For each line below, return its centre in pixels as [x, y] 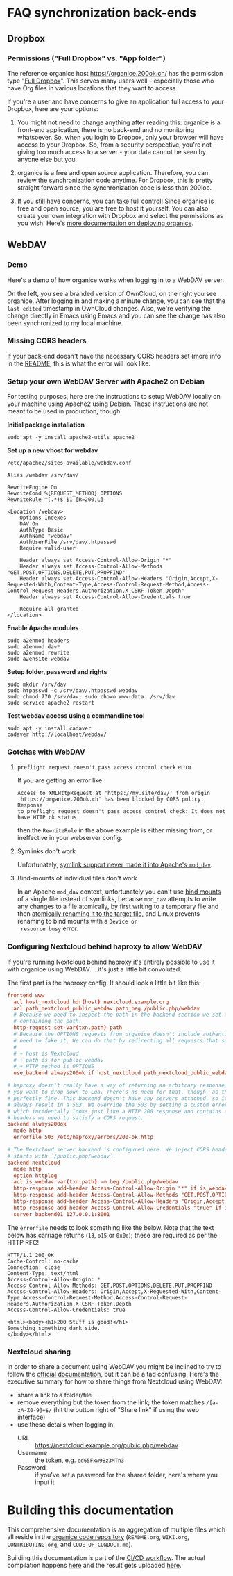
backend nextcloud [34, 1163]
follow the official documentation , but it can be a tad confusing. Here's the [113, 1374]
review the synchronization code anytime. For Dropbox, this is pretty [115, 180]
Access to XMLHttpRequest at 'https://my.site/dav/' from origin [113, 794]
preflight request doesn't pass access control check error [104, 767]
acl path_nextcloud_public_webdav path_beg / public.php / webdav [106, 1008]
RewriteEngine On [32, 488]
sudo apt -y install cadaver [49, 729]
